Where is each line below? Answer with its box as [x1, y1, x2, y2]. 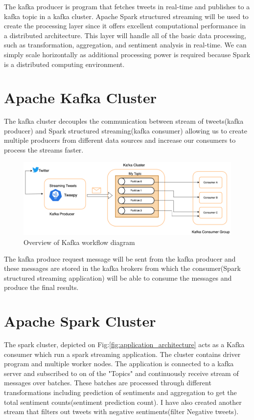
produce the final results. [4, 282, 79, 292]
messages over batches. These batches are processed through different [4, 377, 211, 388]
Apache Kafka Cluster [4, 88, 157, 108]
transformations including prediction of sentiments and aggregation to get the [4, 387, 237, 398]
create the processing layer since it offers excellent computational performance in [4, 21, 246, 31]
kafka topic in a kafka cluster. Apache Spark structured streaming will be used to [4, 11, 249, 21]
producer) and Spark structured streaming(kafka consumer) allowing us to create [4, 125, 247, 135]
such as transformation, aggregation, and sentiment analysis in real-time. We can [4, 40, 247, 50]
